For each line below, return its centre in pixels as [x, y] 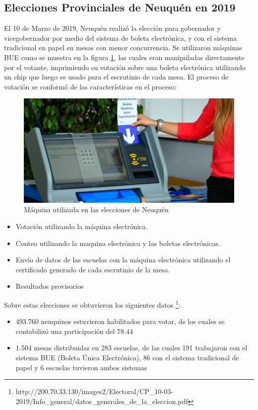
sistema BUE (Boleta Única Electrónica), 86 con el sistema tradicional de [127, 358]
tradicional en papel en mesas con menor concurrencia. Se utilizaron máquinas [123, 47]
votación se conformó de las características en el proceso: [90, 86]
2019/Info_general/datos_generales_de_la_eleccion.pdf [102, 401]
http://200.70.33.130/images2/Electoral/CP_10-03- [94, 391]
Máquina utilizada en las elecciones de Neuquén [96, 209]
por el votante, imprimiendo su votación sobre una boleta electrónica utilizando [125, 67]
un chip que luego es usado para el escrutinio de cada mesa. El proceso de [116, 77]
